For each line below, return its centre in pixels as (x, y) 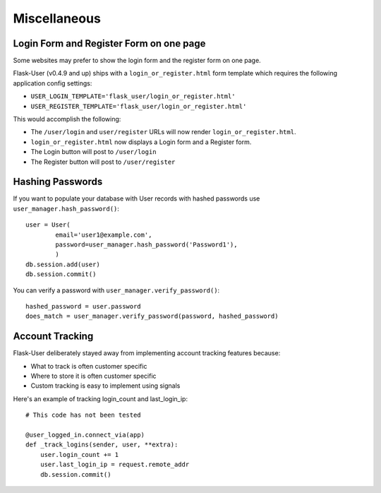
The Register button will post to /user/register (103, 162)
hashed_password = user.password (83, 306)
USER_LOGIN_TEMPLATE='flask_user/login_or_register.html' (133, 96)
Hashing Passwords (58, 182)
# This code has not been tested (83, 415)
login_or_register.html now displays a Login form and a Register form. (141, 142)
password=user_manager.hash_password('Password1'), (146, 245)
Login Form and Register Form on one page (109, 43)
